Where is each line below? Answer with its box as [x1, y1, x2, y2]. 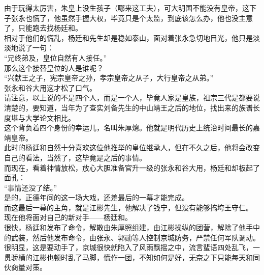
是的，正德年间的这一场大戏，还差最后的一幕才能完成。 [4, 192, 189, 203]
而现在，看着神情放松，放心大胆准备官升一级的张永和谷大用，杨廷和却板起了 [4, 162, 260, 173]
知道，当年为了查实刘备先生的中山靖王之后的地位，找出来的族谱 [39, 102, 253, 113]
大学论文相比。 [25, 112, 75, 123]
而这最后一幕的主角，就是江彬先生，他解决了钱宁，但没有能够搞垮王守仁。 [4, 202, 253, 212]
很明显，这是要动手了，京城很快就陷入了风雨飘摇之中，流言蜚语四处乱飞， [4, 242, 253, 253]
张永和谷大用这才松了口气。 [4, 82, 96, 93]
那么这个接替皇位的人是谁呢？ [4, 62, 104, 73]
